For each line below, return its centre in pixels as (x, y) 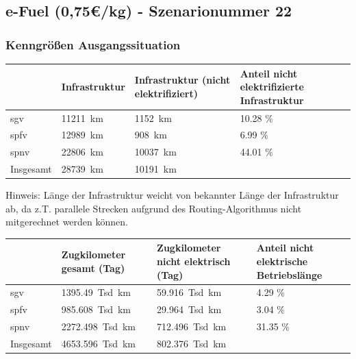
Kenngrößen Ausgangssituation (93, 44)
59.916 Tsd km (189, 292)
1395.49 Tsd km (96, 292)
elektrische (282, 261)
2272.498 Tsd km (99, 326)
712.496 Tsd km (192, 326)
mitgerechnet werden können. (67, 222)
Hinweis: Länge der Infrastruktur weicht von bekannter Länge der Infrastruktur (172, 195)
